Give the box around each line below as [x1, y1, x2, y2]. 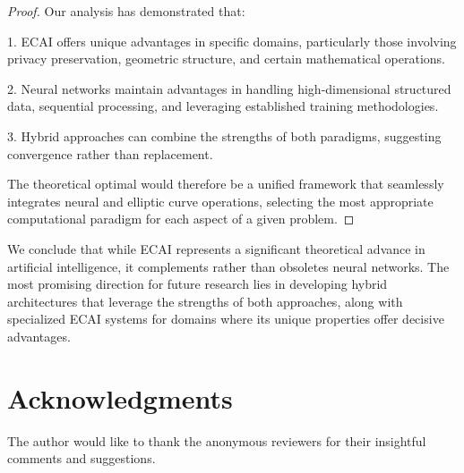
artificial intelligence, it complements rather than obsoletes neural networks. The [7, 257, 450, 275]
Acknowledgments [7, 379, 233, 416]
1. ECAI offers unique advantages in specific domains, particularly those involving [7, 31, 457, 50]
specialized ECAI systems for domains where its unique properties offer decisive [7, 309, 444, 328]
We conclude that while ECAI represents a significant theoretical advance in [7, 239, 425, 258]
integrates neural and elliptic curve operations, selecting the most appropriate [7, 191, 434, 210]
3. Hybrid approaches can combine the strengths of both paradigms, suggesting [7, 126, 442, 145]
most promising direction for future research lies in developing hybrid [7, 275, 388, 293]
